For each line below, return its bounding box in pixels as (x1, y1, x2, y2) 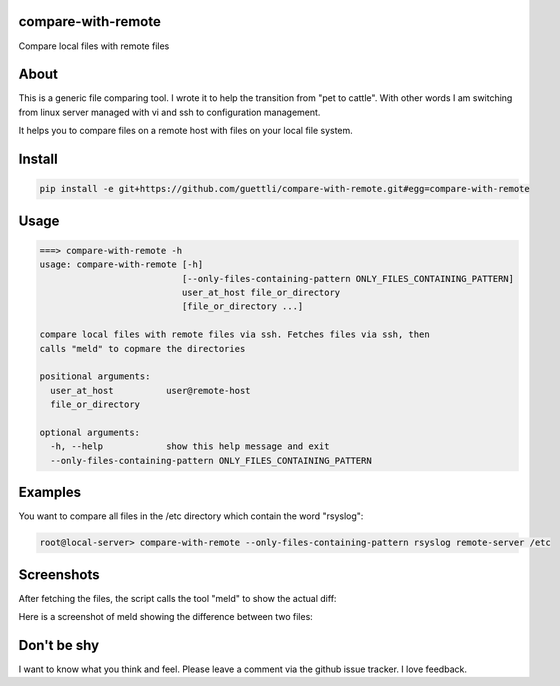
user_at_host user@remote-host (50, 385, 251, 396)
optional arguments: (39, 426, 140, 438)
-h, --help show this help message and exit (50, 441, 330, 452)
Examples (18, 484, 82, 501)
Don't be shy (18, 636, 100, 654)
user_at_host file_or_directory (181, 286, 341, 298)
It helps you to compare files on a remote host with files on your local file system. (18, 125, 354, 137)
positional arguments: (39, 371, 151, 382)
